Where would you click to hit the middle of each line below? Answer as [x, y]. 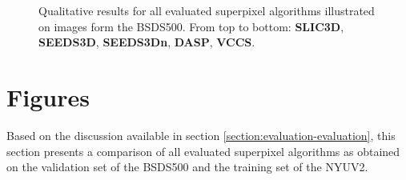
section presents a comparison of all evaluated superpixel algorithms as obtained [203, 151]
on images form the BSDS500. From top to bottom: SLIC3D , [191, 26]
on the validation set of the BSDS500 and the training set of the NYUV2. [187, 167]
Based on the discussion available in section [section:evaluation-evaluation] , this [201, 135]
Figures [48, 96]
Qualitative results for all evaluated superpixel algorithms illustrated [207, 10]
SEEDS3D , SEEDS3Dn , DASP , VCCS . [147, 42]
